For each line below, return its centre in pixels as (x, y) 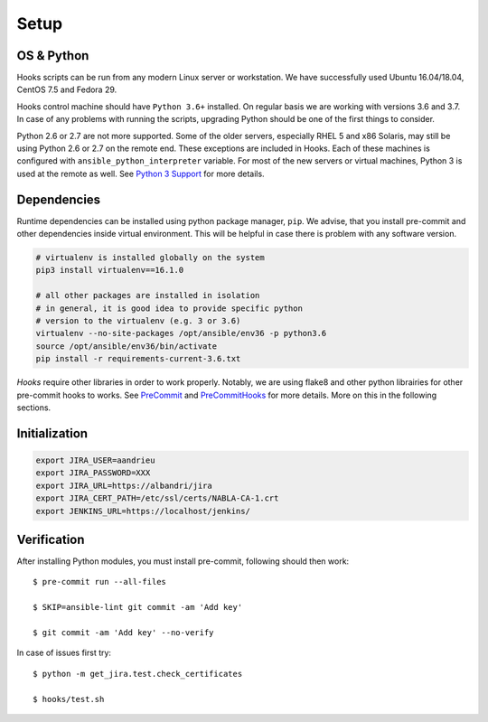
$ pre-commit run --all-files (100, 582)
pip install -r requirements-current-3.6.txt (138, 359)
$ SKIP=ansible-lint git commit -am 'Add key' (138, 607)
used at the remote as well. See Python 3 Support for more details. (141, 173)
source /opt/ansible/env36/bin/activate (126, 346)
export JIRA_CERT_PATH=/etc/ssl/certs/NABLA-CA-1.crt (157, 498)
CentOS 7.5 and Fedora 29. (67, 89)
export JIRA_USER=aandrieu (95, 460)
